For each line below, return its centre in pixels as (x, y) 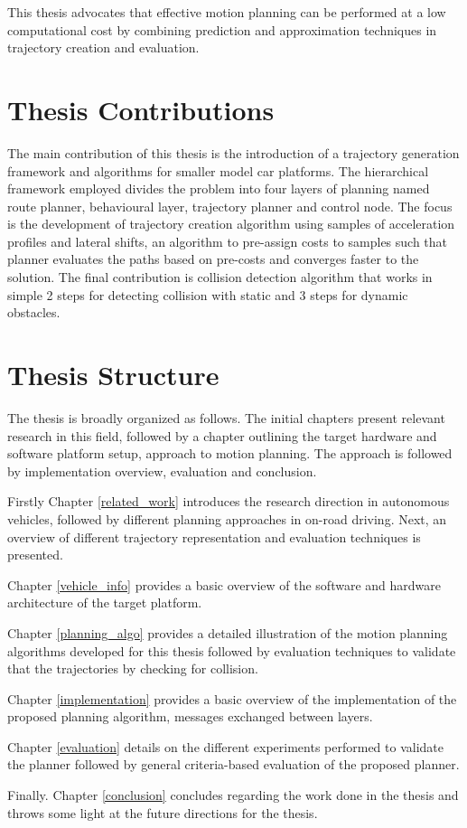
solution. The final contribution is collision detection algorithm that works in (220, 277)
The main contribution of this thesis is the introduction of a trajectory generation (233, 152)
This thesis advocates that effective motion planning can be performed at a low (227, 12)
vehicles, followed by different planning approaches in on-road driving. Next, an (227, 518)
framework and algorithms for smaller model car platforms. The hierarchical (218, 170)
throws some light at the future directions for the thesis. (163, 812)
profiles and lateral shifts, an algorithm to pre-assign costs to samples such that (228, 241)
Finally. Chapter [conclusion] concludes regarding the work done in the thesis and (233, 795)
